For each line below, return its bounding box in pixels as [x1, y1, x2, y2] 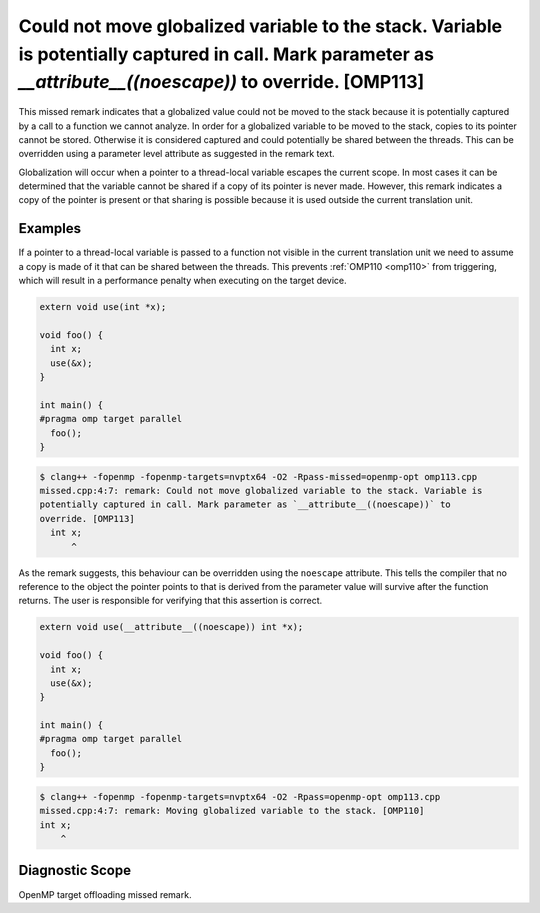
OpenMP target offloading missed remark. [18, 888, 192, 900]
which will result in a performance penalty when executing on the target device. [18, 275, 347, 287]
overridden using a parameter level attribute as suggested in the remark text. [18, 148, 335, 160]
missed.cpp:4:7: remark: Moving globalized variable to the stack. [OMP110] [39, 805, 425, 817]
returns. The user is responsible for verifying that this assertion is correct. [18, 595, 323, 607]
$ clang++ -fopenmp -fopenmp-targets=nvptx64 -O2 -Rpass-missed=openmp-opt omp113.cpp [39, 471, 478, 482]
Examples [18, 220, 82, 237]
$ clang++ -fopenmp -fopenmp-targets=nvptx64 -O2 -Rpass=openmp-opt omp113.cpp [39, 791, 441, 802]
